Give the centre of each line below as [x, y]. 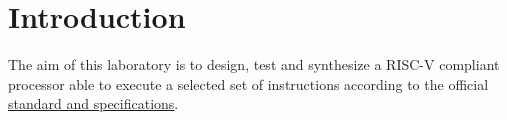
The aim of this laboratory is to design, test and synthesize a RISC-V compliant [254, 64]
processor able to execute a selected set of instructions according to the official [248, 83]
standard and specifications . [93, 103]
